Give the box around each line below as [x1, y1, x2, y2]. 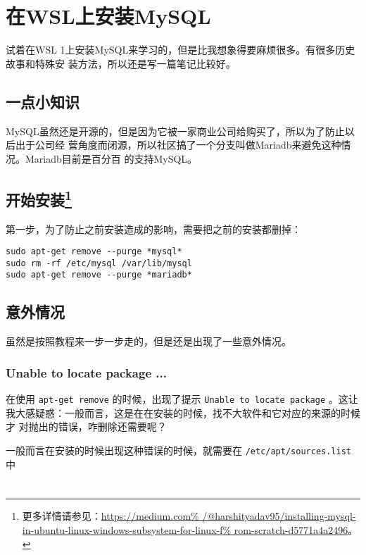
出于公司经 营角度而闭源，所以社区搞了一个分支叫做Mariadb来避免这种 [15, 137, 341, 152]
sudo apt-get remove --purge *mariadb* [6, 270, 192, 280]
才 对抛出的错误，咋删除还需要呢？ [6, 419, 167, 434]
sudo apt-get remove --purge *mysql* [6, 247, 182, 257]
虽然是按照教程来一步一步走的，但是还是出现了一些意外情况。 [6, 334, 291, 349]
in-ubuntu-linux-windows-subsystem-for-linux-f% [22, 522, 232, 537]
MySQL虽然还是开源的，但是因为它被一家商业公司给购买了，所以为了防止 [6, 123, 345, 138]
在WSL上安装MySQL [6, 1, 211, 30]
